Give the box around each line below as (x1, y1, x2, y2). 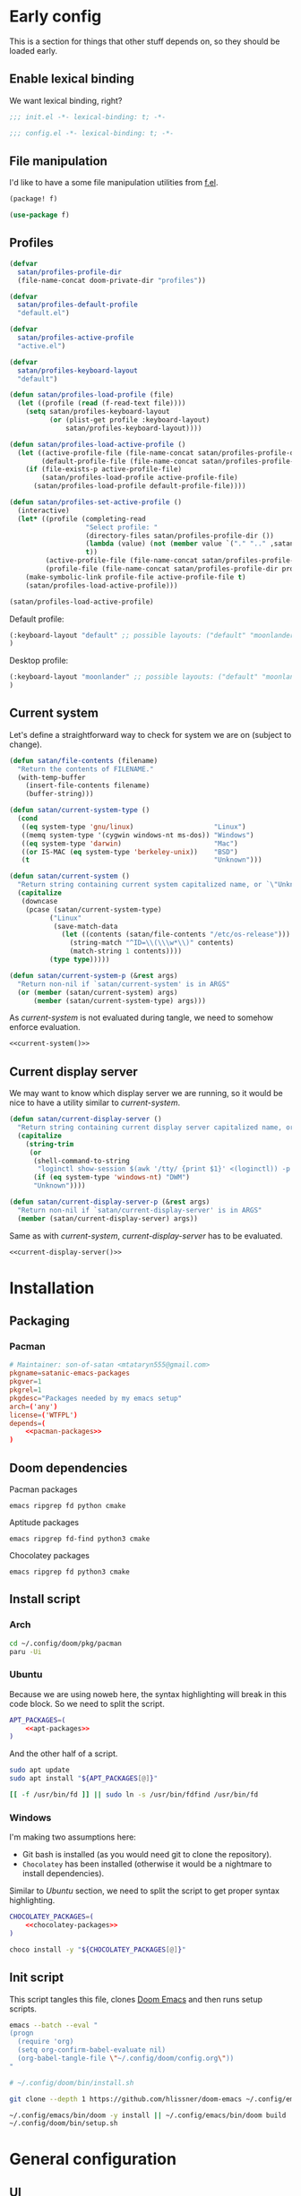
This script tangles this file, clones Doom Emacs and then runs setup (9, 1994, 262, 2004)
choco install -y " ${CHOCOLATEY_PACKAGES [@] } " (9, 1945, 186, 1954)
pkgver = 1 (9, 1377, 42, 1386)
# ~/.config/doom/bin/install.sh (9, 2078, 134, 2088)
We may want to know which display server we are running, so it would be (9, 1088, 284, 1099)
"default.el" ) (17, 309, 70, 318)
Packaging (9, 1314, 70, 1329)
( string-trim (25, 1139, 74, 1148)
